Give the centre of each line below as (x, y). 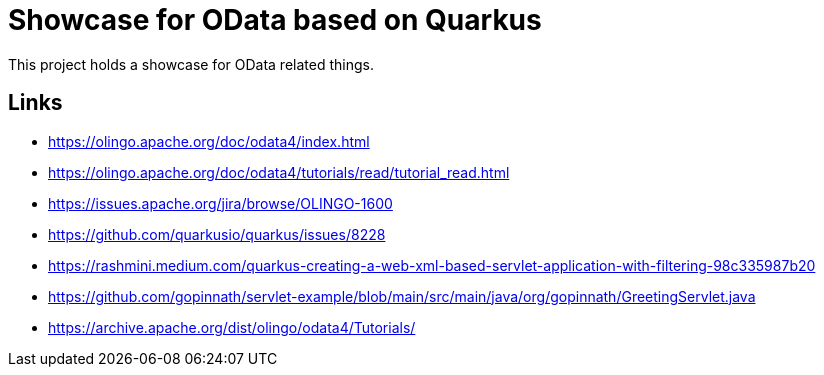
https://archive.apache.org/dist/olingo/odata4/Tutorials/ (232, 327)
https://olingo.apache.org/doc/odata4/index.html (209, 141)
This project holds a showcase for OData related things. (191, 64)
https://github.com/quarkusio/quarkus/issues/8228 (217, 234)
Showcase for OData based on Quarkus (275, 20)
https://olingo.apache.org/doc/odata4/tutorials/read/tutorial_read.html (279, 172)
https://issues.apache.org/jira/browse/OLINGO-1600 (220, 203)
